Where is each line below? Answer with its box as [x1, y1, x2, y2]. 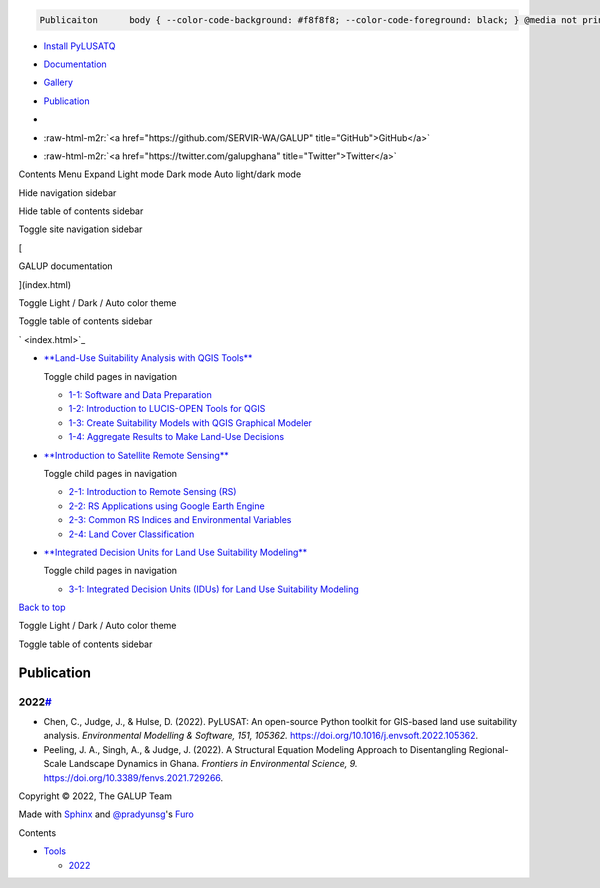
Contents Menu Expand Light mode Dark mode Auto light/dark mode [18, 168, 302, 180]
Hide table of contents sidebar [18, 205, 144, 217]
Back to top [18, 601, 66, 614]
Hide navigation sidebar [18, 186, 117, 199]
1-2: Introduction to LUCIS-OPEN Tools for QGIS [68, 403, 266, 415]
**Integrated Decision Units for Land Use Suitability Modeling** [43, 546, 308, 558]
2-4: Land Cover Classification [68, 528, 195, 540]
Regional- [468, 743, 509, 755]
